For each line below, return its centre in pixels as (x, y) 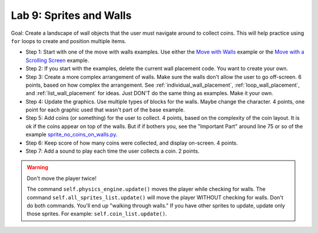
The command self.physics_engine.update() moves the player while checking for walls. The (146, 189)
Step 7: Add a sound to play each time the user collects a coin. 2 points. (112, 151)
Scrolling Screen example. (57, 60)
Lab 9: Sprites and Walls (71, 15)
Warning (37, 168)
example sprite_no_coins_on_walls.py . (72, 134)
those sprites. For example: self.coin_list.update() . (97, 214)
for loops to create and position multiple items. (69, 41)
